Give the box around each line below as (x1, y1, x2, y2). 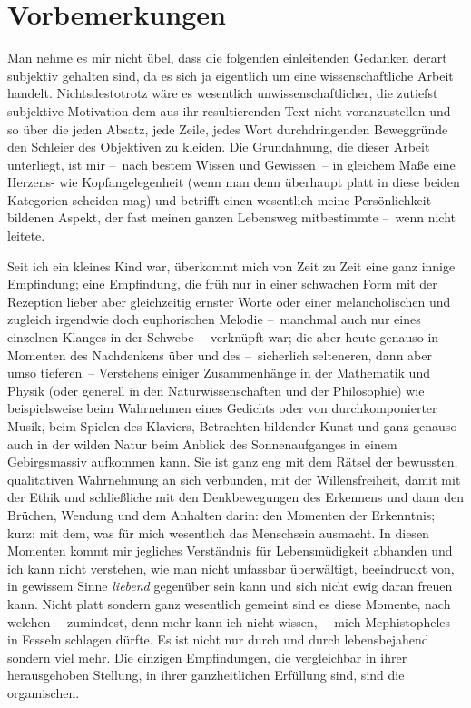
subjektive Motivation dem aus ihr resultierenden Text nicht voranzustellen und (7, 101, 451, 120)
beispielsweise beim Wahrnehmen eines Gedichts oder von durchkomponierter (7, 398, 437, 418)
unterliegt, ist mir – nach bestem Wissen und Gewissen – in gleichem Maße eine (7, 154, 456, 173)
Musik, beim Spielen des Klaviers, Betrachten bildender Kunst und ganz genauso (7, 417, 457, 435)
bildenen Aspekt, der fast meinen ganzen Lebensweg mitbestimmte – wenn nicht (7, 208, 456, 227)
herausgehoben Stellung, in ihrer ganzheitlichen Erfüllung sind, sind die (7, 665, 405, 684)
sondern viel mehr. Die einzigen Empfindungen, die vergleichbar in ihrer (7, 647, 407, 666)
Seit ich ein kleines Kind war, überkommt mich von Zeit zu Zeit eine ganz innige (7, 256, 456, 275)
